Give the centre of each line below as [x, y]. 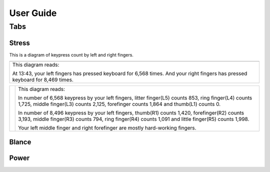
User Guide [33, 13]
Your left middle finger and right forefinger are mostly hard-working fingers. [107, 128]
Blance [20, 142]
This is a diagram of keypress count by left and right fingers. [71, 54]
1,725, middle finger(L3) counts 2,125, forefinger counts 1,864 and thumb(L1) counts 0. [119, 104]
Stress [19, 43]
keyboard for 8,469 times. [43, 80]
